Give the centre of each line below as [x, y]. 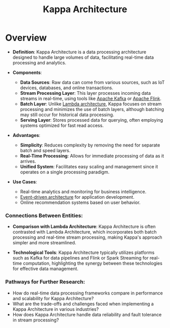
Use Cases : [25, 181]
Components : [27, 72]
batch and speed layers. [45, 150]
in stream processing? [36, 320]
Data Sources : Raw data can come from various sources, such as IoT [92, 82]
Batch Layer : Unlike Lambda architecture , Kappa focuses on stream [91, 104]
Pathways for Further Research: [45, 282]
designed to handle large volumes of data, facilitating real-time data [83, 57]
